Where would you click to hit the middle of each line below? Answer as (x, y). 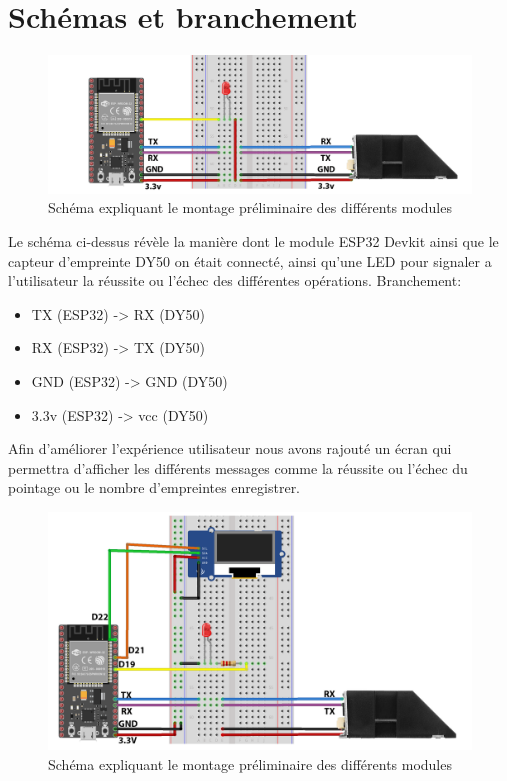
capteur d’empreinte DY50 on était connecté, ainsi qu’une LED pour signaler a (250, 260)
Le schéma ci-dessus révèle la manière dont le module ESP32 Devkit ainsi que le (253, 241)
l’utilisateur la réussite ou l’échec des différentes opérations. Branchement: (235, 280)
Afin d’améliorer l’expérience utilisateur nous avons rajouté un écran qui (230, 448)
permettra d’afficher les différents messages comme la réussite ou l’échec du (238, 467)
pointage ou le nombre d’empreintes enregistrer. (154, 487)
